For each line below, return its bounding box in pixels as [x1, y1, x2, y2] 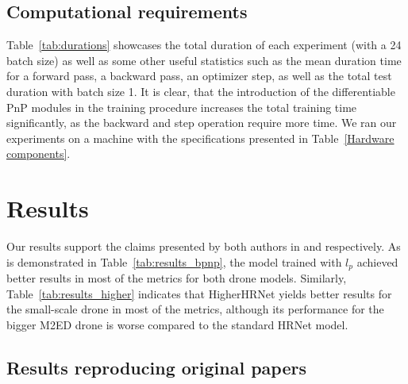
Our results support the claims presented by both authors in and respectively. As [6, 238, 401, 255]
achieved [356, 253, 398, 270]
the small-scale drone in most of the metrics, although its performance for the [6, 301, 384, 317]
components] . [6, 145, 71, 162]
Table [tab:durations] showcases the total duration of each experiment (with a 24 [6, 36, 402, 53]
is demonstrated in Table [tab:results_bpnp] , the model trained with [6, 253, 342, 270]
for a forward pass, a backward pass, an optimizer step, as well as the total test [6, 67, 392, 84]
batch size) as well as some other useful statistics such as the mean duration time [6, 52, 402, 68]
